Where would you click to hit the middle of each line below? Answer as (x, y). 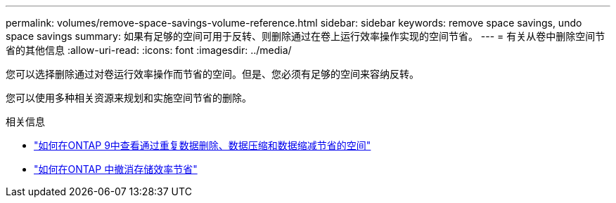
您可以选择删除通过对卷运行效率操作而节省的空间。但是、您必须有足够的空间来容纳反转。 (212, 74)
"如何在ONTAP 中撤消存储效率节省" (116, 169)
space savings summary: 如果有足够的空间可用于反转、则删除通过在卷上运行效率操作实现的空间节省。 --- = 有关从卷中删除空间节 (306, 36)
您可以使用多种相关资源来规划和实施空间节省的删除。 (129, 98)
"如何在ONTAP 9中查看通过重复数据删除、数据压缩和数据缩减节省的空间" (203, 145)
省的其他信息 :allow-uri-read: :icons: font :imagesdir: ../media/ (149, 50)
